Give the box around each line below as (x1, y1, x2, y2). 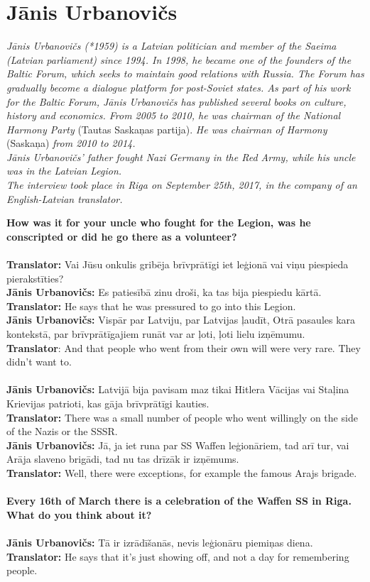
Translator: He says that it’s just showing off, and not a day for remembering (6, 549, 349, 564)
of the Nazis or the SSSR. (6, 424, 118, 439)
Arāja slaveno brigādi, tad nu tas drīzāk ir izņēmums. (6, 451, 239, 466)
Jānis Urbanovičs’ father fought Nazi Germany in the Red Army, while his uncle (6, 149, 356, 164)
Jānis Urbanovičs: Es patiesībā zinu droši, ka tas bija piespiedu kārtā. (6, 285, 322, 300)
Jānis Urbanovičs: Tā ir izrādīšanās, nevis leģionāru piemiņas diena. (6, 534, 313, 549)
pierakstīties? (6, 270, 64, 285)
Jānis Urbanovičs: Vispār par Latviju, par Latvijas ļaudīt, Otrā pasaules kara (6, 312, 356, 327)
